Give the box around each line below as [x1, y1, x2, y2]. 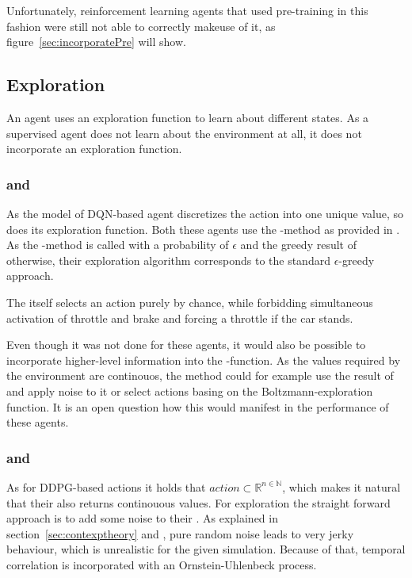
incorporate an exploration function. [6, 140, 182, 157]
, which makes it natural [282, 478, 401, 495]
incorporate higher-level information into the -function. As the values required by [6, 351, 401, 368]
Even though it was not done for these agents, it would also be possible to [6, 336, 366, 353]
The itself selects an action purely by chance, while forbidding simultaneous [6, 293, 373, 310]
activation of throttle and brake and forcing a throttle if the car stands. [6, 309, 353, 326]
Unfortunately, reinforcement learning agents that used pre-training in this [6, 2, 368, 18]
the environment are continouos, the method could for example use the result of [6, 367, 394, 384]
